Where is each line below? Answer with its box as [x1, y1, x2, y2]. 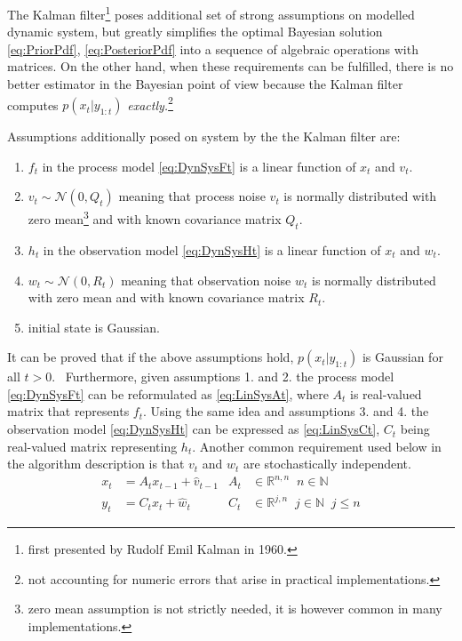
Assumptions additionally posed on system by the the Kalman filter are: [7, 127, 401, 146]
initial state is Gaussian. [28, 317, 160, 336]
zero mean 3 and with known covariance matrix [28, 207, 282, 228]
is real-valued [350, 384, 422, 403]
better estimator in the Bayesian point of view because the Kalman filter [7, 75, 403, 93]
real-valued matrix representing [7, 437, 178, 455]
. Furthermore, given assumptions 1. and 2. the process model [52, 367, 394, 386]
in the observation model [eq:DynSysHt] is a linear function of [43, 240, 381, 259]
